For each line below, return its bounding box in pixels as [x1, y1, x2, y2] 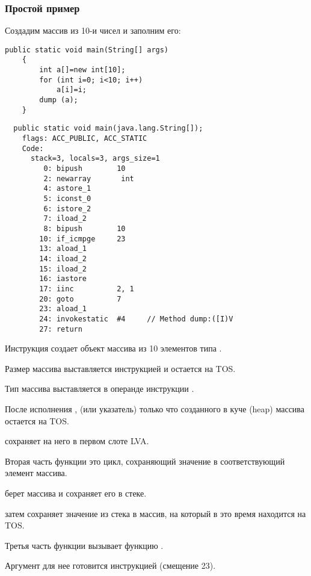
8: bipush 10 [43, 224, 126, 233]
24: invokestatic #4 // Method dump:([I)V [39, 314, 233, 323]
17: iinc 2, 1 [39, 284, 134, 293]
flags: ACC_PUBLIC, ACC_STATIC [22, 134, 147, 143]
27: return [39, 324, 82, 333]
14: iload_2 [39, 254, 87, 263]
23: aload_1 [39, 305, 87, 314]
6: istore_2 [43, 204, 91, 213]
